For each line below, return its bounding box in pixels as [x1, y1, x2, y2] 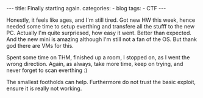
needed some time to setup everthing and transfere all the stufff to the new [6, 23, 195, 30]
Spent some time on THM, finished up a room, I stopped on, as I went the [6, 54, 190, 61]
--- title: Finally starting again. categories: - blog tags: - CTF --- [6, 5, 166, 11]
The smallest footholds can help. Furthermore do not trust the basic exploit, [6, 79, 196, 85]
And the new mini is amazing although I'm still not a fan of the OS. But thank [6, 36, 197, 43]
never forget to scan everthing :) [6, 67, 88, 74]
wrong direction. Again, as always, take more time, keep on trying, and [6, 60, 183, 67]
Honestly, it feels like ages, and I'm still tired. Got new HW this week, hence [6, 16, 196, 24]
